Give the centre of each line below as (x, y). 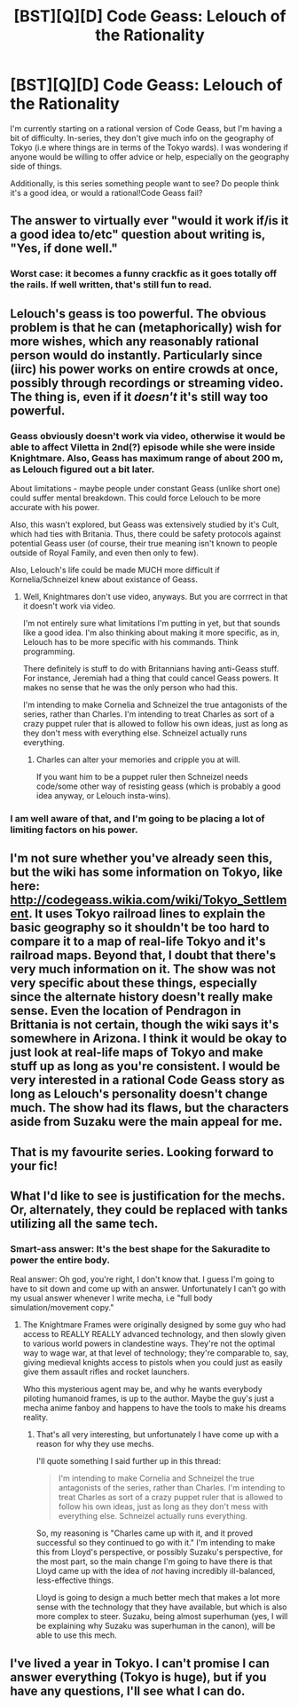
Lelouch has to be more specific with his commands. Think (130, 641)
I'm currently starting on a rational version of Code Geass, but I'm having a (146, 128)
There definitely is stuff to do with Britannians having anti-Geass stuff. (151, 668)
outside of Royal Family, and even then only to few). (104, 553)
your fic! (34, 1165)
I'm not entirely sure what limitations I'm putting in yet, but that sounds (151, 623)
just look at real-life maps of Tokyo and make (137, 1053)
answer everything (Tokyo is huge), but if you (138, 1677)
